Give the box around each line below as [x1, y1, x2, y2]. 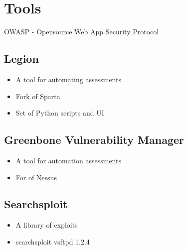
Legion [4, 51, 39, 66]
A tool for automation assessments [15, 155, 121, 165]
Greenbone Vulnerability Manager [4, 132, 184, 147]
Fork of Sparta [15, 91, 60, 101]
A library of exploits [15, 220, 78, 230]
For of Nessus [15, 172, 57, 182]
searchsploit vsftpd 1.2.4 [15, 236, 90, 247]
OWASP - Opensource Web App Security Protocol [4, 26, 159, 37]
